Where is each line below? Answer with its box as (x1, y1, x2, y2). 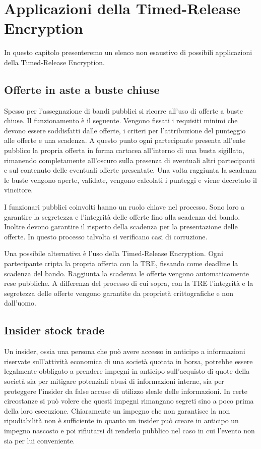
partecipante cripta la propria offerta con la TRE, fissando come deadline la (4, 258, 238, 269)
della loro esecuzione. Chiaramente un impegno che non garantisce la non (4, 405, 230, 416)
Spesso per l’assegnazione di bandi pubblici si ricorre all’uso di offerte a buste (4, 105, 243, 116)
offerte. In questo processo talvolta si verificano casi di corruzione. (4, 231, 208, 241)
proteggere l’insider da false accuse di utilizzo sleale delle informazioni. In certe (4, 385, 248, 396)
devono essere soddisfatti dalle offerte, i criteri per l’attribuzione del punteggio (4, 125, 246, 135)
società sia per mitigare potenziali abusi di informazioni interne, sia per (4, 375, 224, 386)
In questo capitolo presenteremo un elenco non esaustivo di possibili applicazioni (4, 47, 252, 58)
